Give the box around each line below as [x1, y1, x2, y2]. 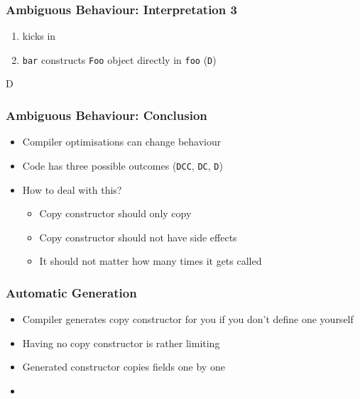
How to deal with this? [22, 182, 122, 197]
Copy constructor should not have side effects [39, 229, 237, 244]
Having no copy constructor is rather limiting [22, 335, 220, 350]
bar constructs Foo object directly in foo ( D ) [22, 52, 217, 67]
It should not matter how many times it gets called [39, 253, 262, 268]
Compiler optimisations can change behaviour [22, 134, 222, 149]
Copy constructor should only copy [39, 206, 192, 221]
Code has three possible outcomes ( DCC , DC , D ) [22, 158, 223, 173]
